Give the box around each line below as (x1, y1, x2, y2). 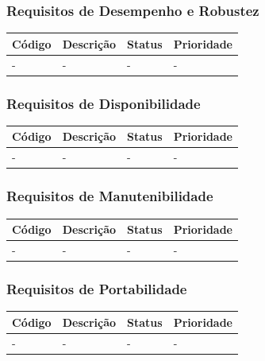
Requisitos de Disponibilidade (6, 93, 201, 113)
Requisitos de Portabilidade (6, 278, 187, 298)
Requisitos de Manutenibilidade (6, 186, 213, 206)
